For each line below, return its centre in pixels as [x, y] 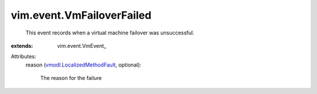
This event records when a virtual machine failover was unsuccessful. [110, 33]
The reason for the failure [71, 78]
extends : [22, 46]
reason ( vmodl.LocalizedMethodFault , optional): [84, 65]
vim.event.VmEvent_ [82, 46]
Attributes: [23, 57]
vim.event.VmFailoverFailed [81, 15]
